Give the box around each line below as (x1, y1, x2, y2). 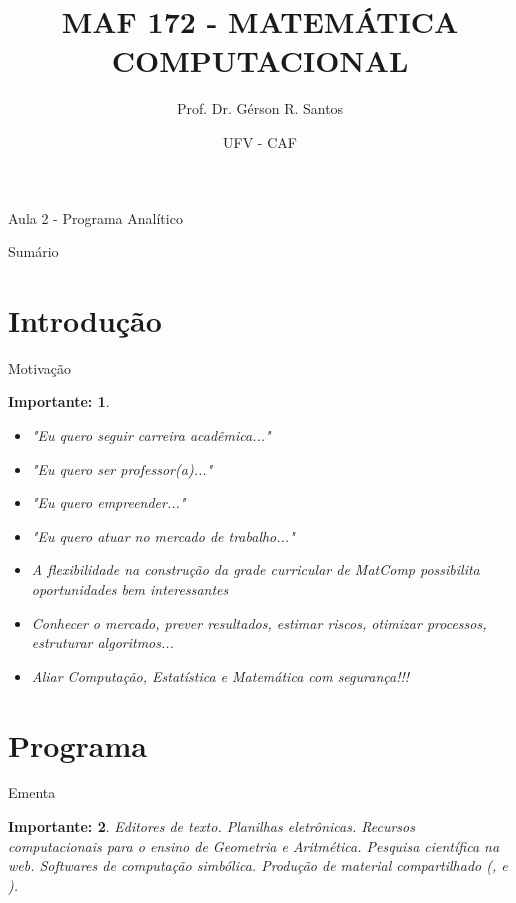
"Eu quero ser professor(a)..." (31, 458, 213, 479)
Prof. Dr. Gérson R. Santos (176, 98, 344, 119)
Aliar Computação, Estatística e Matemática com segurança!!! (31, 665, 410, 686)
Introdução (8, 299, 162, 340)
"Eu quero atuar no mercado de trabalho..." (31, 525, 295, 546)
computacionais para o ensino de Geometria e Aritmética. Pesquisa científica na (8, 835, 500, 856)
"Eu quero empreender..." (31, 492, 186, 513)
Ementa (8, 782, 56, 803)
